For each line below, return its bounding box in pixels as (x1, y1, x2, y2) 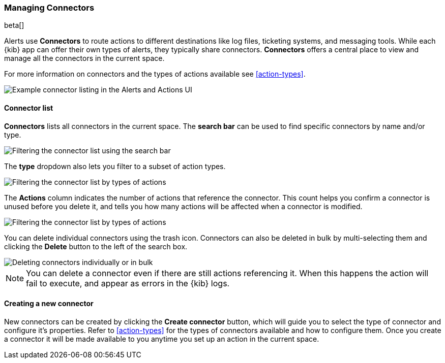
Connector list (4, 103, 53, 112)
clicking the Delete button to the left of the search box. (4, 242, 188, 251)
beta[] (4, 21, 24, 30)
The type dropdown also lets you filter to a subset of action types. (4, 161, 226, 171)
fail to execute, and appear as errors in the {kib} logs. (26, 278, 230, 288)
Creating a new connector (4, 299, 94, 308)
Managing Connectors (4, 3, 95, 13)
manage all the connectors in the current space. (4, 54, 165, 63)
